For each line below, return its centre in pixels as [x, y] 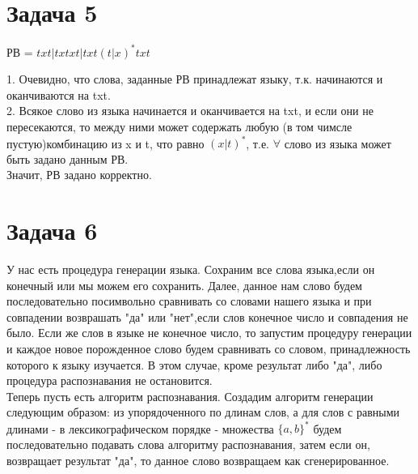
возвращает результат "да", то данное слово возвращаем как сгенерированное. [198, 460]
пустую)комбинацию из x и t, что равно [106, 143]
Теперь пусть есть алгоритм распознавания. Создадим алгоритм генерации [190, 396]
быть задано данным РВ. [68, 158]
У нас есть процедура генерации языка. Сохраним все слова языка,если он [191, 269]
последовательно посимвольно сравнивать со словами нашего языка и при [189, 301]
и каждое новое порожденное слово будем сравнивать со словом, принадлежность [209, 348]
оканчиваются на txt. [59, 94]
